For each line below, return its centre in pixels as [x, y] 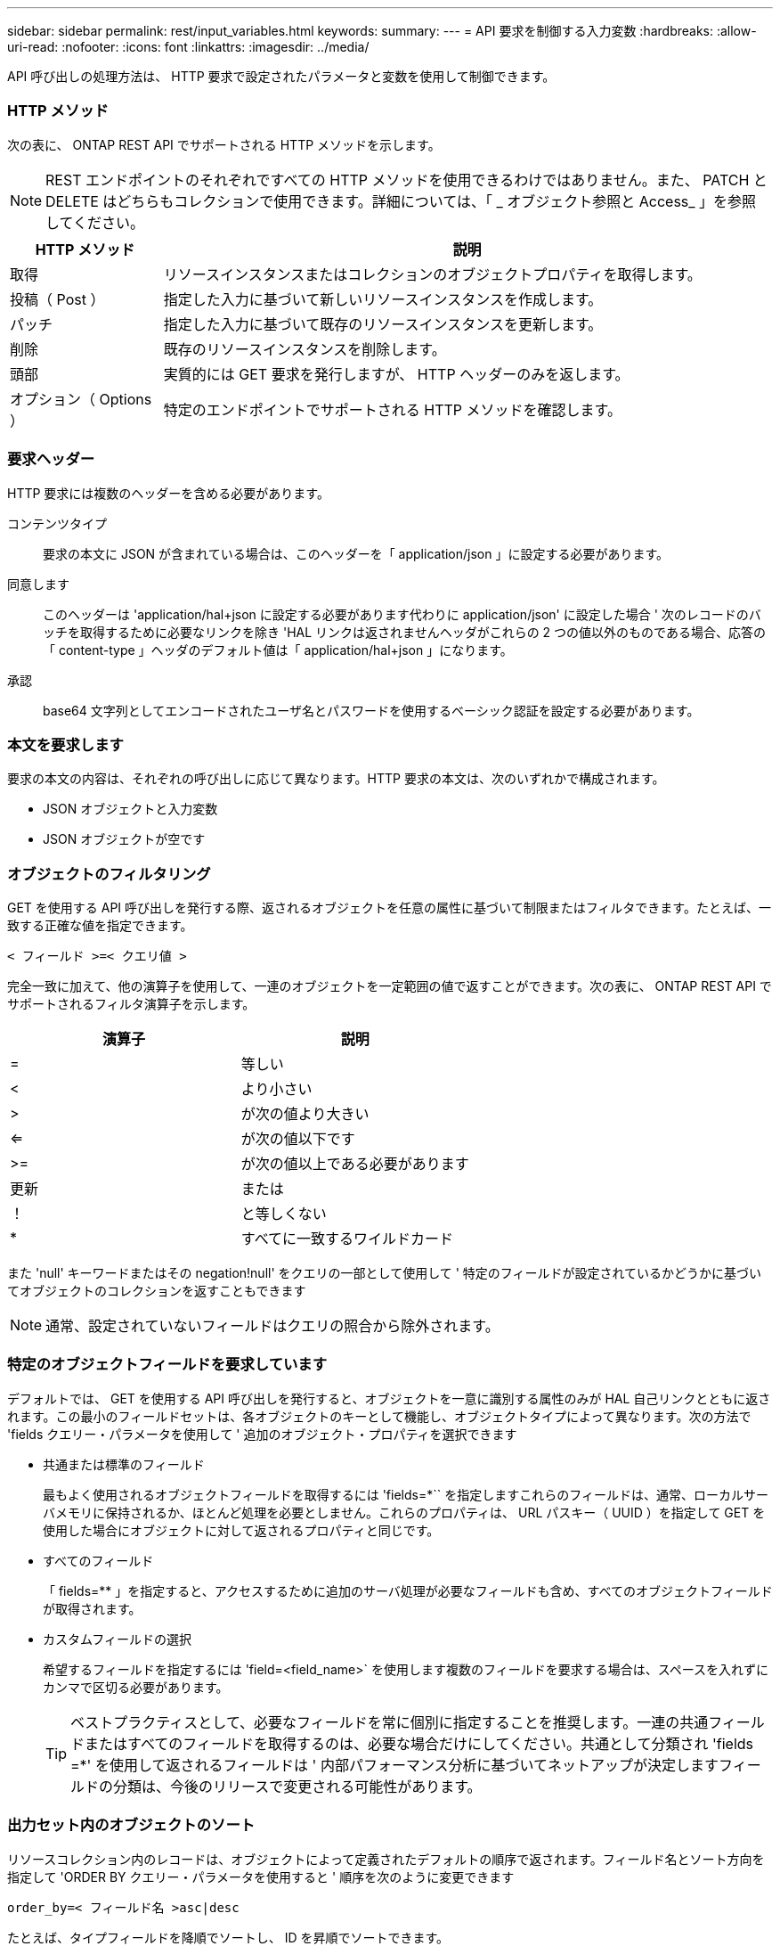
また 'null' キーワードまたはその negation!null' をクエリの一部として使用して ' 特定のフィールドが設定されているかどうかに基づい [385, 1273]
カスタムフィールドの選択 [117, 1639]
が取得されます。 [92, 1608]
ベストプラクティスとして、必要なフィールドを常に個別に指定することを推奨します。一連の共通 [390, 1722]
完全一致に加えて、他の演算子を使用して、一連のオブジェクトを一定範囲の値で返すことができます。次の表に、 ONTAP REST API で [390, 986]
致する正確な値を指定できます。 [100, 925]
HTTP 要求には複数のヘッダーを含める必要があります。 [168, 493]
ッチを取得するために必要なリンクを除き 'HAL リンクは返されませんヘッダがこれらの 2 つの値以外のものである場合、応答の [404, 632]
